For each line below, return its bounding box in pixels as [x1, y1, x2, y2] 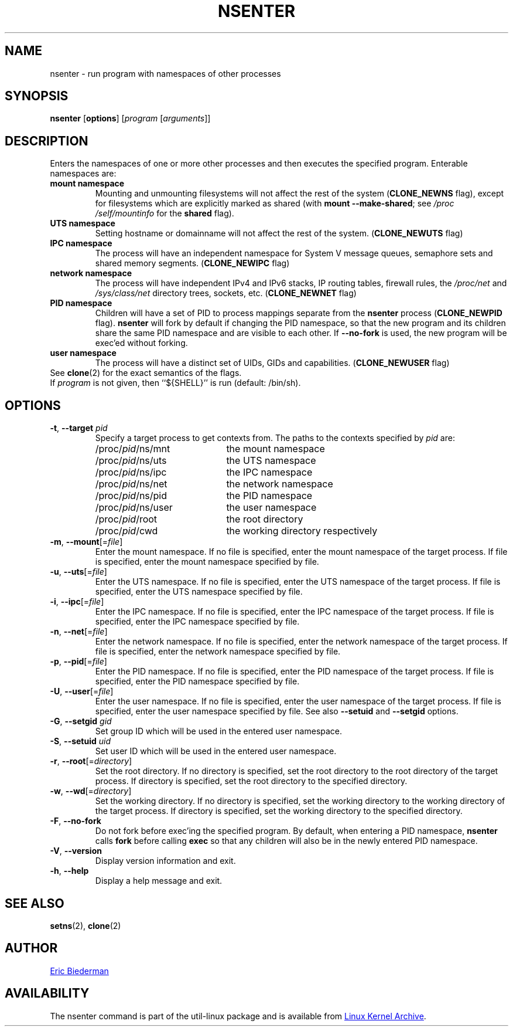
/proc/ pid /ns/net [95, 478, 167, 490]
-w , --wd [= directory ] [50, 786, 132, 796]
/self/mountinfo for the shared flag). [95, 208, 234, 219]
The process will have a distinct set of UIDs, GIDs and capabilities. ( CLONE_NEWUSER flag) [95, 358, 450, 368]
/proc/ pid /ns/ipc [95, 466, 167, 479]
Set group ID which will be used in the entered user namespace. [95, 726, 343, 737]
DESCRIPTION [5, 133, 88, 148]
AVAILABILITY [5, 986, 90, 1001]
